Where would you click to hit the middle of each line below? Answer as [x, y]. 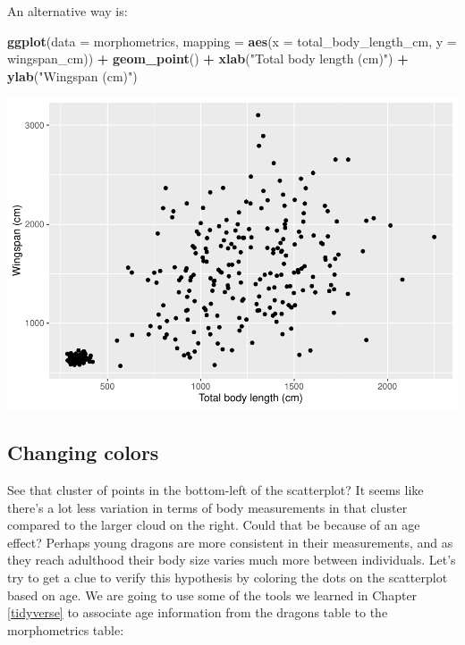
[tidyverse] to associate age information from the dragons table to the [198, 612]
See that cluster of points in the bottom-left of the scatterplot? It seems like [216, 490]
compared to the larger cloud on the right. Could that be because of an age [214, 525]
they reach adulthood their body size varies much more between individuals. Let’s [232, 560]
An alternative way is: [68, 11]
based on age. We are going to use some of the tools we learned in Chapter [212, 595]
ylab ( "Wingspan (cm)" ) [72, 75]
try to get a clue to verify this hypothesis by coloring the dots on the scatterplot [228, 578]
